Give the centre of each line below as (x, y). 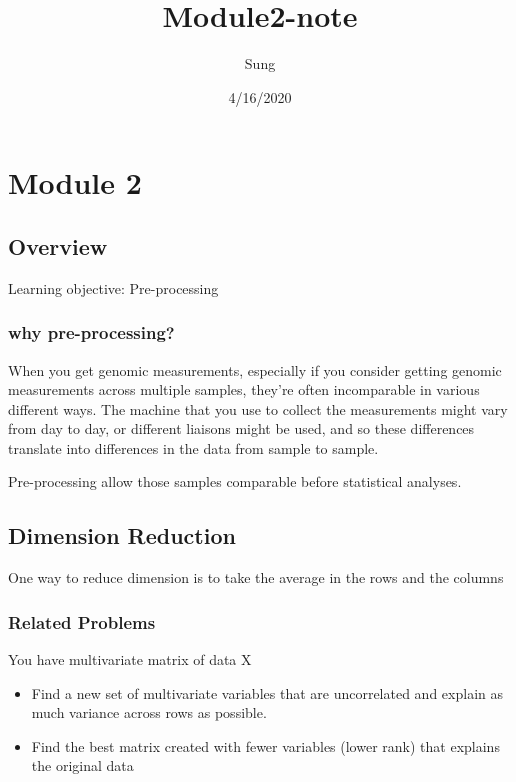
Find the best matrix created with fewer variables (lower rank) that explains (265, 745)
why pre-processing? (91, 332)
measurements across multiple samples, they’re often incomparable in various (244, 389)
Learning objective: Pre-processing (113, 287)
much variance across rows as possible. (149, 712)
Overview (58, 245)
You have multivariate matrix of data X (130, 659)
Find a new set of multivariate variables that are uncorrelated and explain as (267, 692)
